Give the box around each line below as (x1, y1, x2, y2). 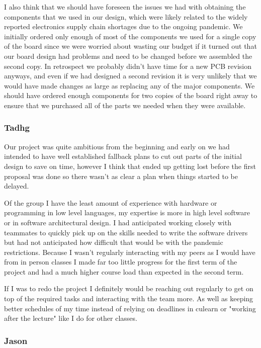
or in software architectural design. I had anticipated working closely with (4, 217, 231, 227)
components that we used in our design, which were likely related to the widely (4, 11, 248, 22)
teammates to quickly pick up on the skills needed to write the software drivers (4, 227, 248, 237)
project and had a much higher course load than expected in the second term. (4, 266, 244, 277)
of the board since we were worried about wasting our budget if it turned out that (4, 41, 257, 51)
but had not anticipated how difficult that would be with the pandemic (4, 237, 223, 247)
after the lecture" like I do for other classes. (4, 313, 137, 323)
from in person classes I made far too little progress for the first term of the (4, 256, 237, 267)
